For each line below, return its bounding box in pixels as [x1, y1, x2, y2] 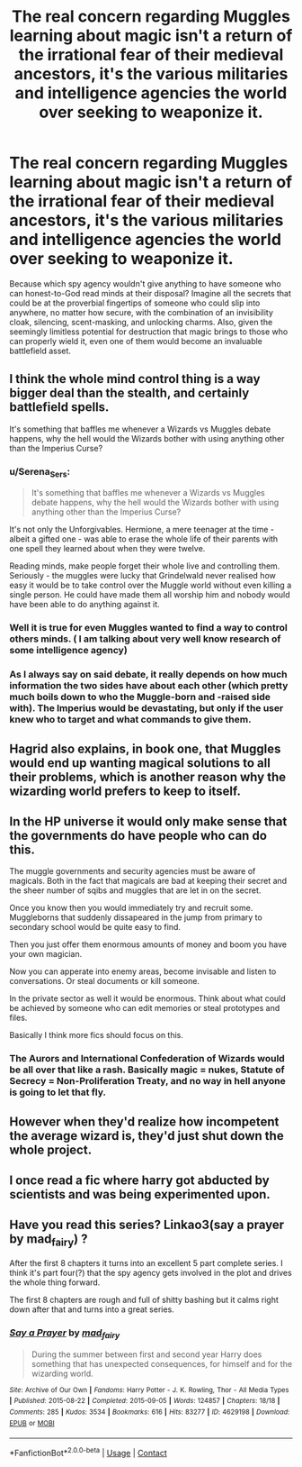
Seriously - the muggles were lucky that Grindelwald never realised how [9, 570, 276, 581]
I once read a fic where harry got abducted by [9, 1173, 270, 1189]
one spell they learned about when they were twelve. [9, 543, 206, 554]
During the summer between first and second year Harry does [31, 1349, 262, 1360]
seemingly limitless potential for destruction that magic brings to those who [9, 326, 289, 337]
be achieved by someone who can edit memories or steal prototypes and [9, 1003, 280, 1014]
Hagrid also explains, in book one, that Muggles [9, 741, 281, 756]
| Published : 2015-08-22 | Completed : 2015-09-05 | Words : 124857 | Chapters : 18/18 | [9, 1397, 280, 1406]
